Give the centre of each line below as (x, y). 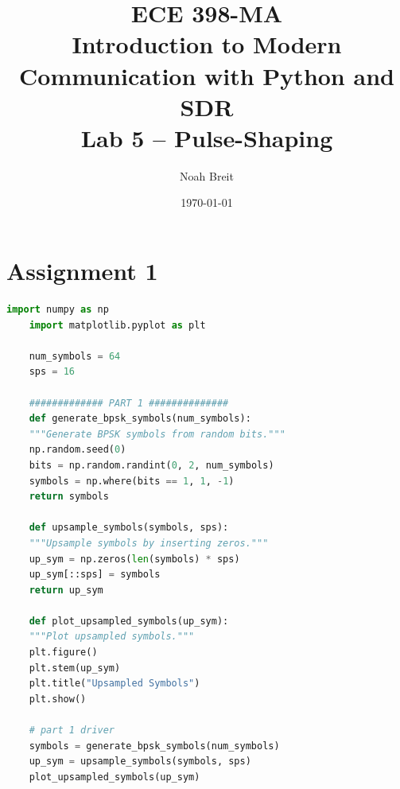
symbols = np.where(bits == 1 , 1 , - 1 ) (132, 481)
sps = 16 (52, 372)
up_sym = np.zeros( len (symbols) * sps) (134, 559)
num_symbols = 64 (75, 356)
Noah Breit (207, 175)
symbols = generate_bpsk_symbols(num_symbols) (154, 746)
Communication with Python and (207, 75)
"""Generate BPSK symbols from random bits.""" (157, 434)
